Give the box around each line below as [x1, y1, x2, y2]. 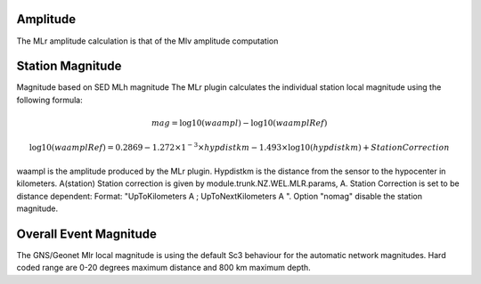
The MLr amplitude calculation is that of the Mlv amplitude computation [16, 36, 279, 46]
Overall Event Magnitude [16, 226, 158, 241]
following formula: [16, 94, 84, 105]
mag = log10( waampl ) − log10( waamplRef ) [151, 118, 328, 128]
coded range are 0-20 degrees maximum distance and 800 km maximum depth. [16, 263, 311, 273]
